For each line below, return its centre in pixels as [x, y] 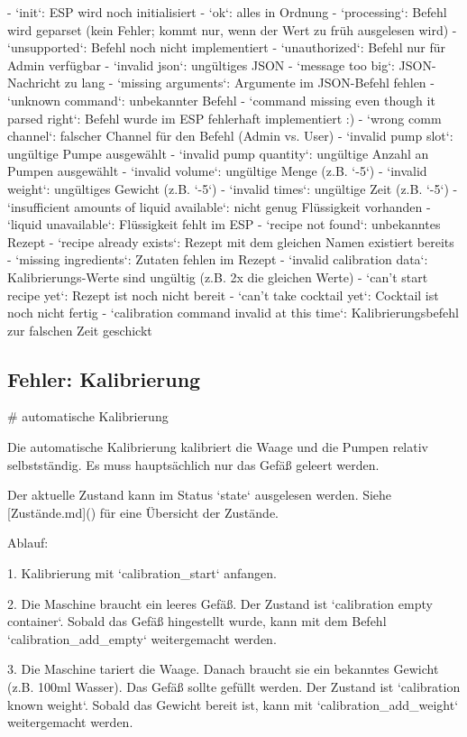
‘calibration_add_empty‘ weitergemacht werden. [142, 638]
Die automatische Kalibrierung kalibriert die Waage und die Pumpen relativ [218, 447]
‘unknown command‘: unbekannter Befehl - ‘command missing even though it [221, 100]
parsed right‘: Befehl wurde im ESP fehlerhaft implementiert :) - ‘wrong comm [224, 118]
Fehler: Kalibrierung [104, 378]
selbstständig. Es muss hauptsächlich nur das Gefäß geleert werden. [193, 464]
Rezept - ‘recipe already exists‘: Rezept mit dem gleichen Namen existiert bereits [231, 241]
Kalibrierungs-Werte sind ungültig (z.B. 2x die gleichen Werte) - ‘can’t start [218, 276]
